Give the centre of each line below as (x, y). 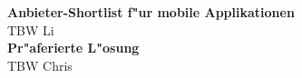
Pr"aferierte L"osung (73, 48)
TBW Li (31, 29)
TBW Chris (40, 65)
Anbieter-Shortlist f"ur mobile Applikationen (151, 12)
